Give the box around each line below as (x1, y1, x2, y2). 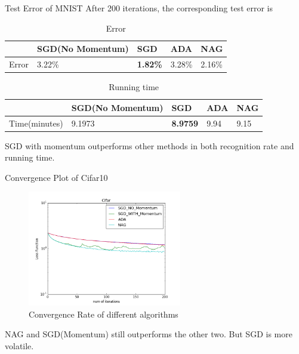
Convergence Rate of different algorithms (29, 307, 178, 320)
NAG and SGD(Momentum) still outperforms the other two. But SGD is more (5, 328, 292, 340)
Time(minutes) (9, 116, 63, 129)
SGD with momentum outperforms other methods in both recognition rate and (5, 139, 294, 152)
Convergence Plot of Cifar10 (5, 171, 108, 183)
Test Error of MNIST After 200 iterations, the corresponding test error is (5, 2, 273, 14)
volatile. (5, 340, 34, 352)
